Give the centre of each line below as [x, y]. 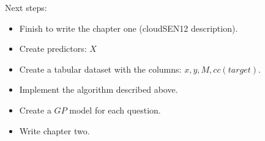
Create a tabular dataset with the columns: [100, 69]
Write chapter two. [54, 130]
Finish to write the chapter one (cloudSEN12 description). [129, 28]
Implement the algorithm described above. [99, 89]
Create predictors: [53, 49]
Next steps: [26, 7]
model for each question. [115, 110]
